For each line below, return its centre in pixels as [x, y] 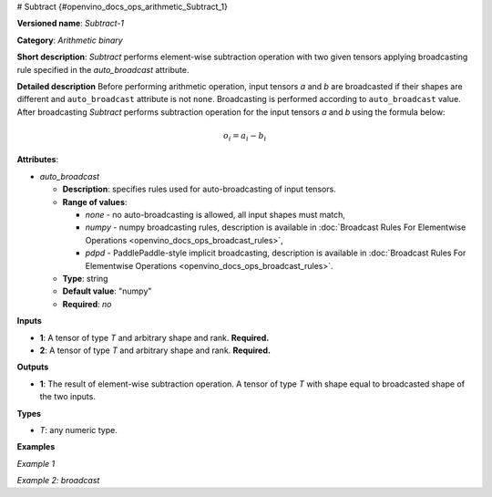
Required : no [87, 304]
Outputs [33, 367]
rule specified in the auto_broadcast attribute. [103, 69]
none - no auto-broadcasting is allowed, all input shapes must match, [215, 215]
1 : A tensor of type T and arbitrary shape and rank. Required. [154, 337]
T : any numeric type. [78, 430]
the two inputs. [67, 397]
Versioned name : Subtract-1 [71, 24]
